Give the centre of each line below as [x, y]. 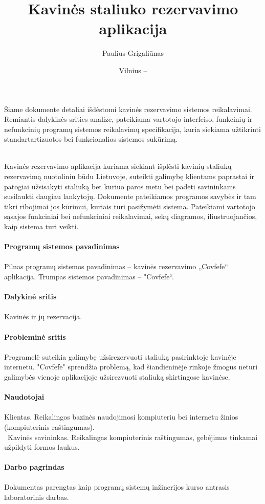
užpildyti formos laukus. [42, 447]
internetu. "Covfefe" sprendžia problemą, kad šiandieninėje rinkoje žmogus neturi [131, 367]
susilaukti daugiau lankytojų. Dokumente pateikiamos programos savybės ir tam [130, 196]
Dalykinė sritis [30, 297]
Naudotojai [24, 397]
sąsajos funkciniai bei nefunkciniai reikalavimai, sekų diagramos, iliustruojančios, [131, 216]
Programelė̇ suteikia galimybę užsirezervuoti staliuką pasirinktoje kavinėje [120, 356]
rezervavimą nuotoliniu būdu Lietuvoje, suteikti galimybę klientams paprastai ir [129, 176]
